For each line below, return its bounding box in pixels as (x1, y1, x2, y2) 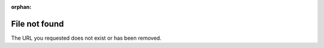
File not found (11, 18, 64, 29)
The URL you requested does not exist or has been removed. (11, 34, 162, 41)
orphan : (11, 4, 32, 10)
